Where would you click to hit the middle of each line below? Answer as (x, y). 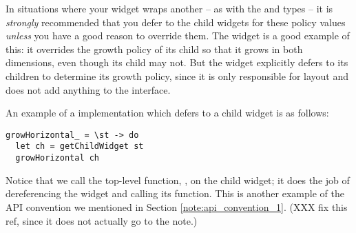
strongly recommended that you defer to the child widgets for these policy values (176, 22)
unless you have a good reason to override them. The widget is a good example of (178, 36)
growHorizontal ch (57, 158)
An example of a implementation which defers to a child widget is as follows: (167, 113)
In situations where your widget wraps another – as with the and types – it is (169, 8)
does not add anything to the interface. (88, 89)
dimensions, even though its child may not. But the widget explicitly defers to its (177, 62)
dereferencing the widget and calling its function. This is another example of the (175, 193)
